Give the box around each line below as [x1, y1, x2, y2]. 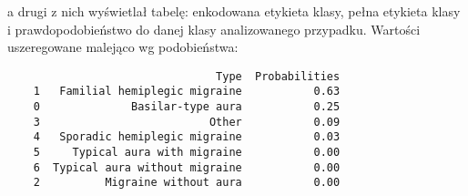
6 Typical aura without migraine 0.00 [33, 160, 341, 174]
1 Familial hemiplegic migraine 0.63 [33, 85, 341, 98]
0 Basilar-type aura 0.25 [33, 100, 341, 114]
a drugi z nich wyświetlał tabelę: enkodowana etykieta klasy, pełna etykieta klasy [7, 2, 461, 20]
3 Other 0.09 [33, 115, 341, 129]
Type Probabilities [216, 69, 341, 83]
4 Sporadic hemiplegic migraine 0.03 [33, 130, 341, 144]
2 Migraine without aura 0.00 [33, 176, 341, 190]
